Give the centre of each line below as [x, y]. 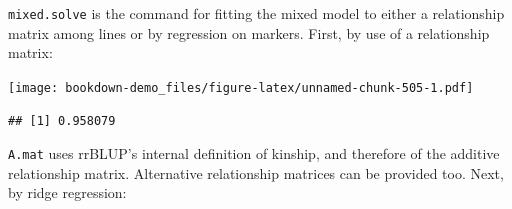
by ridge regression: [67, 192]
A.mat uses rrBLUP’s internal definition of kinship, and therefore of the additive [254, 153]
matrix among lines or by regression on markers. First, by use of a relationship [249, 32]
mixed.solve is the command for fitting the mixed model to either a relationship [256, 13]
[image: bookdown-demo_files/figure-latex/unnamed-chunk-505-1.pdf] [241, 87]
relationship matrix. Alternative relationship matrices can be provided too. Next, [256, 172]
